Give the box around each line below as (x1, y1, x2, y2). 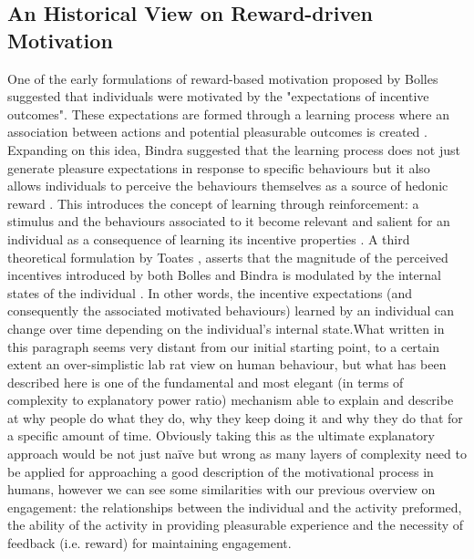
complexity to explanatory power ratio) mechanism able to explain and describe (7, 390, 454, 409)
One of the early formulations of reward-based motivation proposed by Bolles (7, 68, 438, 88)
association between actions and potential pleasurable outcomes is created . (7, 122, 428, 141)
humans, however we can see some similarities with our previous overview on (7, 480, 436, 499)
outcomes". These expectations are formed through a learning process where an (7, 104, 449, 123)
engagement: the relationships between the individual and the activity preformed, (7, 497, 462, 516)
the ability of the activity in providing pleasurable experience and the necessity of (7, 515, 464, 534)
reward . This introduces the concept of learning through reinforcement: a (7, 193, 419, 212)
